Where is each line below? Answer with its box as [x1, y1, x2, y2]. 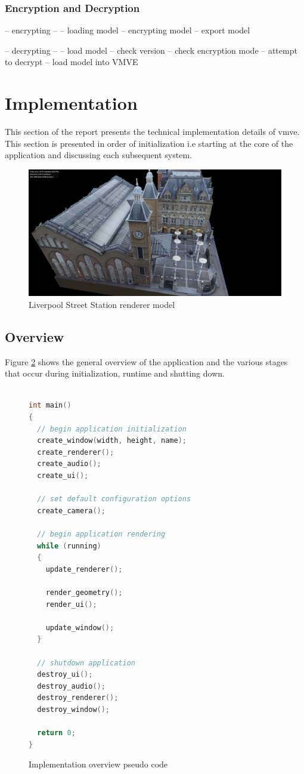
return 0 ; [37, 729, 76, 738]
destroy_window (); [37, 705, 110, 714]
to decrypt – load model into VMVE [5, 55, 138, 68]
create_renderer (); [37, 448, 114, 457]
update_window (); [45, 623, 114, 632]
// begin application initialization [37, 424, 187, 433]
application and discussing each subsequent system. [5, 149, 192, 161]
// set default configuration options [37, 495, 191, 504]
